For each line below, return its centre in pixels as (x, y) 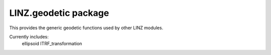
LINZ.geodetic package (59, 13)
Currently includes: (29, 37)
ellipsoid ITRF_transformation (52, 44)
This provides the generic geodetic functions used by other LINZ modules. (86, 28)
